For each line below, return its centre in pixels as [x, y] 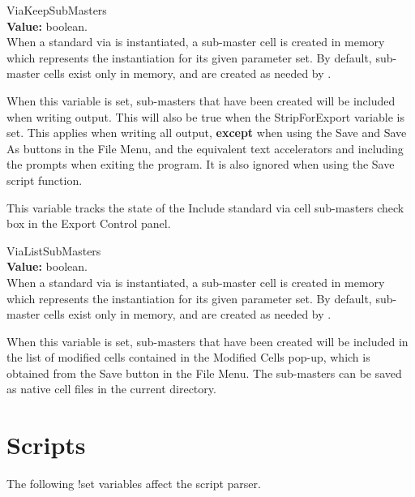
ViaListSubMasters [54, 250]
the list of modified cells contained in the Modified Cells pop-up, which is [188, 357]
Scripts [46, 445]
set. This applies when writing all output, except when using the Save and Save [207, 133]
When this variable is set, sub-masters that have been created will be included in [207, 341]
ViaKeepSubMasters [57, 10]
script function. [45, 180]
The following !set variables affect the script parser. [134, 484]
